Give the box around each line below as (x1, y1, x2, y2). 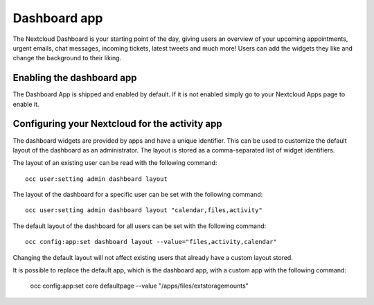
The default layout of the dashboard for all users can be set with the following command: (12, 222, 267, 230)
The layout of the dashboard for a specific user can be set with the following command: (12, 191, 263, 199)
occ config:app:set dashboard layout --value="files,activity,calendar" (25, 238, 277, 246)
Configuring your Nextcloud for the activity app (12, 118, 222, 130)
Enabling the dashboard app (12, 72, 137, 84)
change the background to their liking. (12, 54, 122, 62)
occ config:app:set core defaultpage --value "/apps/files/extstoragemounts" (30, 281, 249, 290)
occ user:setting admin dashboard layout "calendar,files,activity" (25, 207, 262, 214)
